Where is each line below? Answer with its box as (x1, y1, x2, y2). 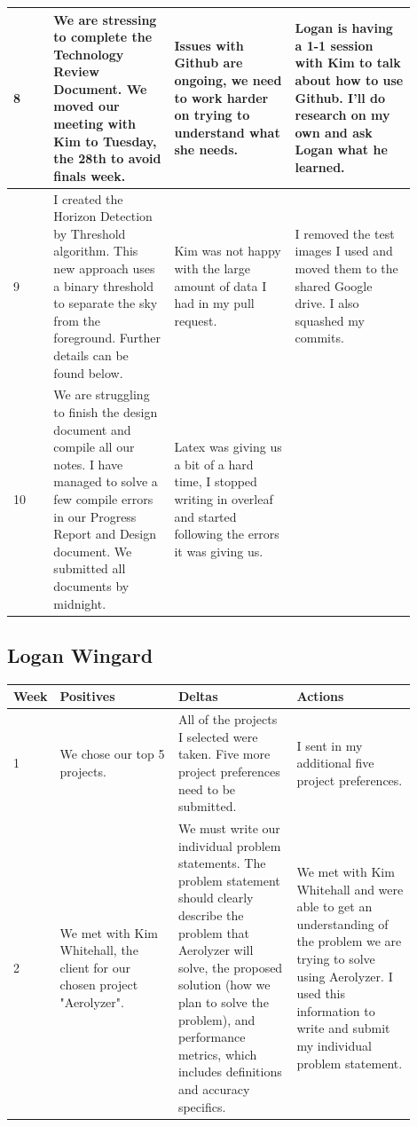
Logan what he (295, 140, 388, 159)
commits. (295, 328, 344, 347)
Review (53, 62, 99, 81)
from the (53, 311, 100, 329)
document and (53, 420, 131, 438)
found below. (53, 363, 123, 382)
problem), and (177, 1010, 256, 1028)
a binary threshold (53, 276, 153, 295)
